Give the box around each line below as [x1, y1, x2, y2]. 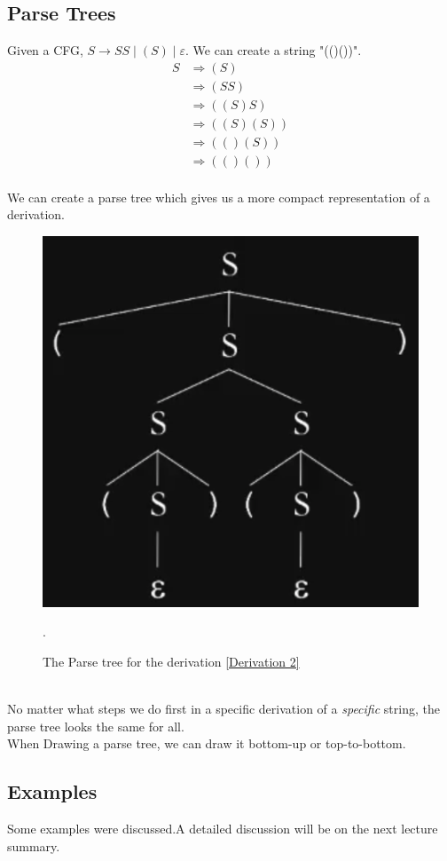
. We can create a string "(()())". [185, 41, 362, 59]
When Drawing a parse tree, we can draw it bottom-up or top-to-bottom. [7, 734, 406, 753]
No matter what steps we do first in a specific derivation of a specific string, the [7, 699, 440, 717]
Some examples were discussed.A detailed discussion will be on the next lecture [7, 818, 438, 837]
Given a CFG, [7, 41, 83, 59]
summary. [7, 836, 60, 855]
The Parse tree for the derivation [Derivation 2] [43, 652, 300, 670]
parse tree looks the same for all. [7, 716, 184, 735]
